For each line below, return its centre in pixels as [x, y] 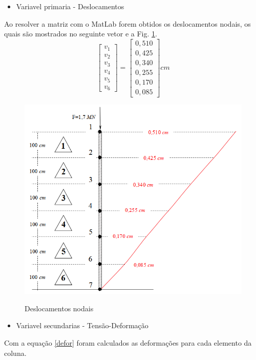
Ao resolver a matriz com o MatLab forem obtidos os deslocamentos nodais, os [127, 23]
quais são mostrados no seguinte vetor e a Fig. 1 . [81, 34]
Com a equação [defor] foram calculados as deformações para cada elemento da [128, 342]
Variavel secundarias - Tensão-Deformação [82, 325]
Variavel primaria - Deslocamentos [70, 6]
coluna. [15, 353]
